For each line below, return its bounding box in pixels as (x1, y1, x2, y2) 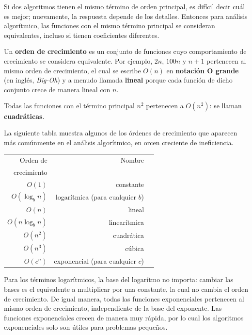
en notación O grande (166, 65, 239, 75)
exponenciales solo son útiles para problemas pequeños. (4, 322, 168, 332)
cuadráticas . (4, 111, 45, 121)
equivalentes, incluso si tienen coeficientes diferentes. (4, 30, 159, 40)
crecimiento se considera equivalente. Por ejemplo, (4, 55, 153, 66)
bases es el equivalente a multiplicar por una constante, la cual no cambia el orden (4, 284, 248, 294)
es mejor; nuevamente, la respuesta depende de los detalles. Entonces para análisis (4, 11, 248, 21)
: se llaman (209, 100, 242, 111)
